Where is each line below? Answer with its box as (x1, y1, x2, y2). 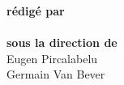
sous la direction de (6, 33, 118, 50)
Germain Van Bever (6, 66, 105, 83)
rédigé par (6, 2, 65, 19)
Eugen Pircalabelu (6, 49, 98, 66)
